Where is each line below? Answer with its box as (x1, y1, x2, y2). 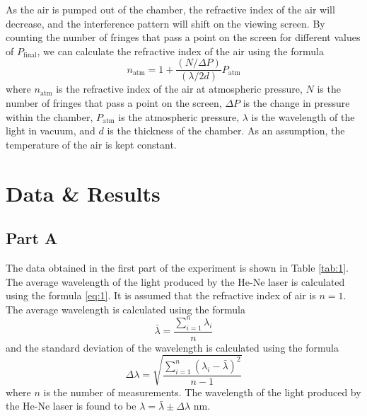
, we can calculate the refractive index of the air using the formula (37, 43, 324, 58)
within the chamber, (6, 109, 93, 124)
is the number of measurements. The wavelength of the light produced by (43, 384, 361, 399)
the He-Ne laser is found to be (6, 398, 136, 413)
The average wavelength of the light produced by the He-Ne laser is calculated (6, 274, 345, 289)
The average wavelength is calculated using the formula (6, 301, 245, 316)
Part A (6, 227, 58, 249)
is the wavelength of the (251, 109, 355, 124)
